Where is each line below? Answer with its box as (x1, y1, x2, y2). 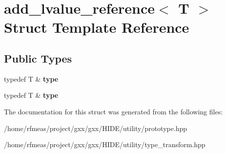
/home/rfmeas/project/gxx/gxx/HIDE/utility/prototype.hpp (4, 123, 187, 133)
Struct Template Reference (4, 17, 189, 37)
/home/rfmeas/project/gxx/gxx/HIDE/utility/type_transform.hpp (4, 139, 205, 150)
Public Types (4, 50, 72, 66)
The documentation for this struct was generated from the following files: (4, 106, 223, 116)
